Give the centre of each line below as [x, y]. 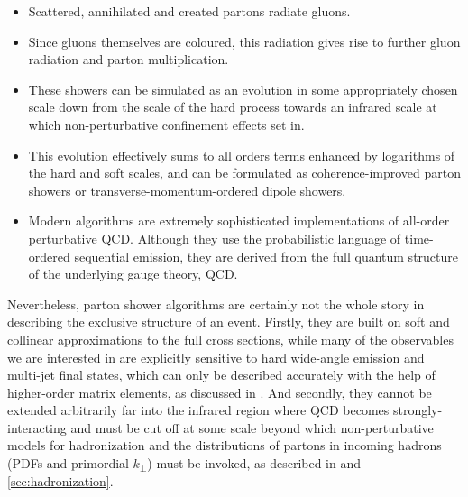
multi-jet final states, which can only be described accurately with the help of [221, 375]
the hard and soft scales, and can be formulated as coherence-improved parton [245, 173]
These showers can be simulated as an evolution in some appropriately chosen [243, 89]
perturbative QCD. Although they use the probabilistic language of [215, 238]
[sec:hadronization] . [60, 480]
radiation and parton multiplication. [128, 59]
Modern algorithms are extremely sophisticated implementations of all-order [239, 221]
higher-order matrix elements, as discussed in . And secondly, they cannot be [220, 392]
